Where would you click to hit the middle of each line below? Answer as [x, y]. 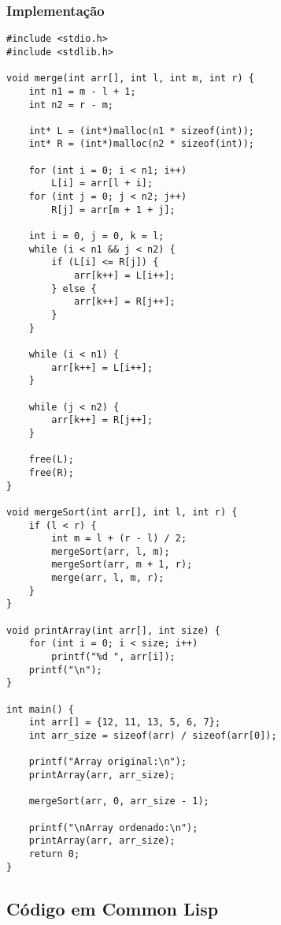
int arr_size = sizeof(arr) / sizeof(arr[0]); [153, 736]
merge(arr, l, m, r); [108, 578]
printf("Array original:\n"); [108, 762]
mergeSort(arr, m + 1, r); [122, 565]
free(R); [51, 472]
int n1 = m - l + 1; [82, 91]
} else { [74, 288]
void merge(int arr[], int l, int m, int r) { [130, 79]
